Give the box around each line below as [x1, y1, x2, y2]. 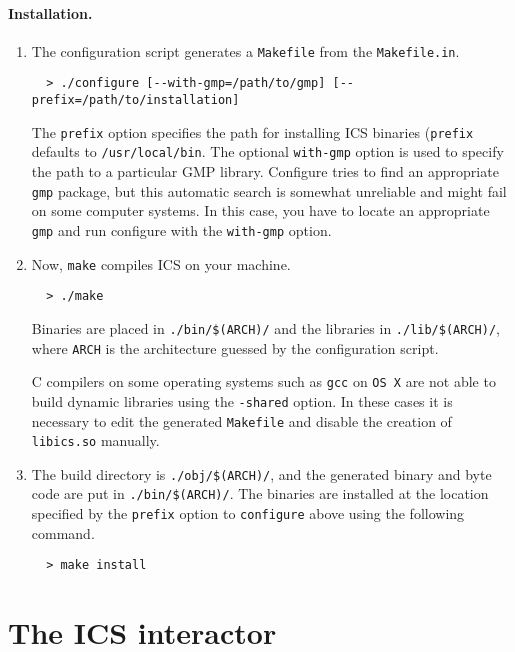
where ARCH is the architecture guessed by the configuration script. [31, 337, 439, 358]
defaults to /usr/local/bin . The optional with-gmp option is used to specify [31, 141, 504, 162]
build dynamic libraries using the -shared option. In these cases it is [31, 390, 453, 411]
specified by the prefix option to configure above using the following [31, 503, 465, 524]
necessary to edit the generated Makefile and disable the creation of [31, 410, 452, 431]
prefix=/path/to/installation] [31, 93, 240, 108]
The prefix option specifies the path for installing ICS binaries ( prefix [31, 121, 474, 142]
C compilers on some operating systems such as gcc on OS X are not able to [31, 371, 496, 392]
